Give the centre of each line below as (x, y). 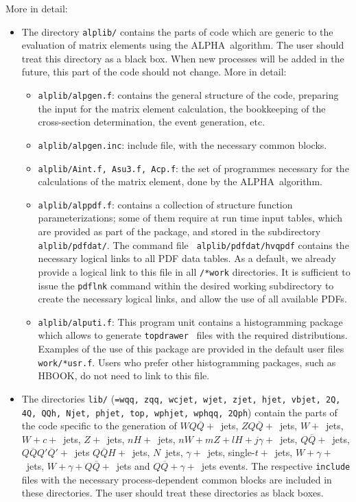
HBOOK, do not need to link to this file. (124, 375)
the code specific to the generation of (99, 426)
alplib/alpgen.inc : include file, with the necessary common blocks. (182, 144)
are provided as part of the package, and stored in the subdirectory (179, 231)
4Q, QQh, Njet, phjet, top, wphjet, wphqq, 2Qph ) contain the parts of (179, 412)
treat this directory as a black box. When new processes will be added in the (183, 58)
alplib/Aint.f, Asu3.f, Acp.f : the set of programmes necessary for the (193, 168)
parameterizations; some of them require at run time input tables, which (190, 218)
